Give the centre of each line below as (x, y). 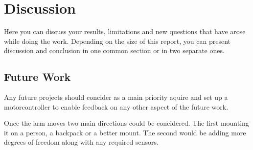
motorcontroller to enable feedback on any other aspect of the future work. (116, 106)
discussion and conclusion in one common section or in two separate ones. (114, 50)
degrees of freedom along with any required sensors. (81, 142)
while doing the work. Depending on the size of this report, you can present (117, 41)
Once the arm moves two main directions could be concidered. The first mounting (126, 123)
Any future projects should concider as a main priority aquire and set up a (116, 97)
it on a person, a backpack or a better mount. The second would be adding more (125, 132)
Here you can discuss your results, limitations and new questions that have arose (125, 31)
